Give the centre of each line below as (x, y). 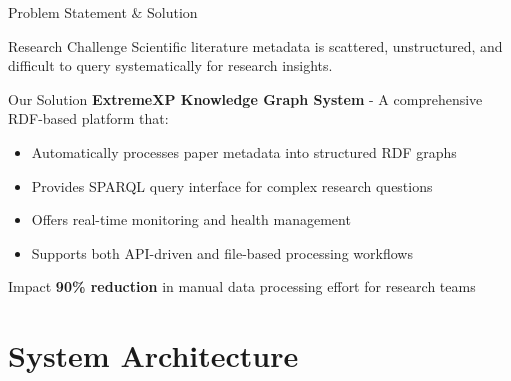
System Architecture (153, 355)
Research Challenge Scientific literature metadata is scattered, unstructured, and (255, 45)
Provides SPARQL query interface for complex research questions (232, 185)
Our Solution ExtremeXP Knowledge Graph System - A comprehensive (245, 98)
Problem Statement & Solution (103, 12)
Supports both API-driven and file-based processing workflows (222, 252)
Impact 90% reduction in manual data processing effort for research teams (242, 286)
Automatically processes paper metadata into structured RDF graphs (244, 151)
